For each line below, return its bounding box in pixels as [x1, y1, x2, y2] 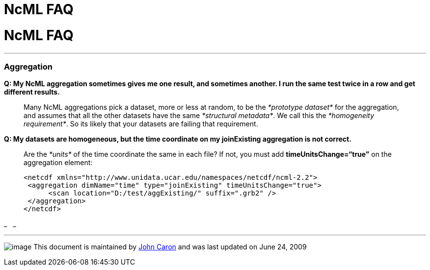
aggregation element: [24, 158, 93, 167]
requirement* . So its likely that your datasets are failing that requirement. [24, 120, 258, 128]
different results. [4, 88, 60, 97]
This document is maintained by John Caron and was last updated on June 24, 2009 [33, 243, 307, 251]
